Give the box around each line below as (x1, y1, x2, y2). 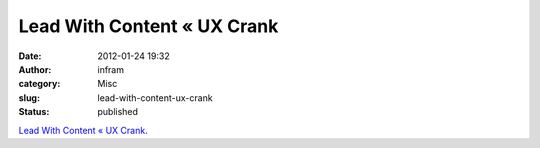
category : (18, 78, 61, 90)
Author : (18, 63, 52, 75)
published (97, 106, 139, 118)
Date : (18, 50, 42, 62)
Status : (18, 106, 50, 118)
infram (97, 63, 125, 75)
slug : (18, 91, 40, 104)
